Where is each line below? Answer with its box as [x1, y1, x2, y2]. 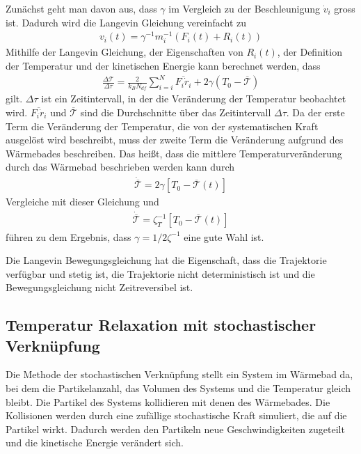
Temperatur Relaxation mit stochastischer [6, 314, 316, 336]
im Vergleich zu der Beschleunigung [168, 1, 321, 15]
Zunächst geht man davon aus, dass [6, 1, 157, 15]
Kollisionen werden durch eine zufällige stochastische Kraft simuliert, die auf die [6, 408, 347, 423]
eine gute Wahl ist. [184, 229, 264, 244]
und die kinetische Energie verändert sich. [6, 435, 184, 450]
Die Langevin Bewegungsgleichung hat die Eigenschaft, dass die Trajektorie [6, 253, 327, 267]
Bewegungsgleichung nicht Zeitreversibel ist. [6, 280, 193, 295]
